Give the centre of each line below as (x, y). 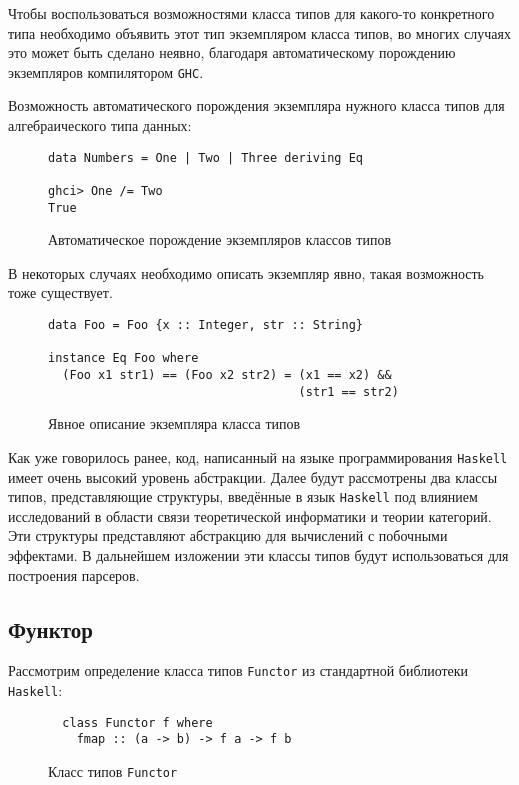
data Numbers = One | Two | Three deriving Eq (205, 157)
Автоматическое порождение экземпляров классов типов (220, 239)
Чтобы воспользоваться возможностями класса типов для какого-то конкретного (251, 13)
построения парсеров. (74, 574)
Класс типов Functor (113, 771)
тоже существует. (60, 292)
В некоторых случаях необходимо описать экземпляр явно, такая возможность (246, 272)
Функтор (50, 628)
